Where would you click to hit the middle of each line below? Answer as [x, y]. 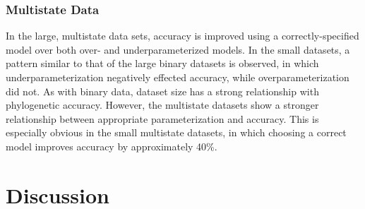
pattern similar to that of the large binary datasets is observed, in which [162, 63]
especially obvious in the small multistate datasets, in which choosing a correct [176, 132]
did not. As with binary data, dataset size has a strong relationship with [162, 91]
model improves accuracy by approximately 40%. [112, 146]
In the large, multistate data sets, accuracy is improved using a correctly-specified [182, 36]
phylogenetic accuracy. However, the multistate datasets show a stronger [162, 105]
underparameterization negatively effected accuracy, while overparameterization [178, 77]
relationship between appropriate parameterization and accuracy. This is [162, 118]
